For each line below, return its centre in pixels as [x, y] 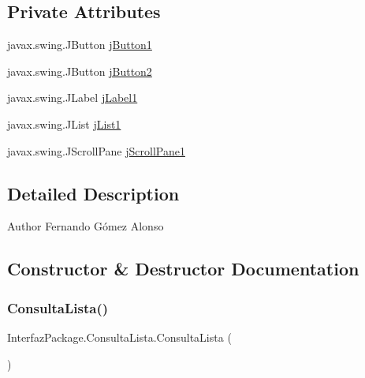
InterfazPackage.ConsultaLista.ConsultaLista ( [119, 337]
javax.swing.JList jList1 [64, 124]
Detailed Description [93, 193]
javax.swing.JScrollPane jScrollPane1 [96, 150]
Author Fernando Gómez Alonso [86, 226]
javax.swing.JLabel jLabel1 [73, 97]
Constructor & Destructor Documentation [183, 269]
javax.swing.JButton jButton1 [80, 45]
